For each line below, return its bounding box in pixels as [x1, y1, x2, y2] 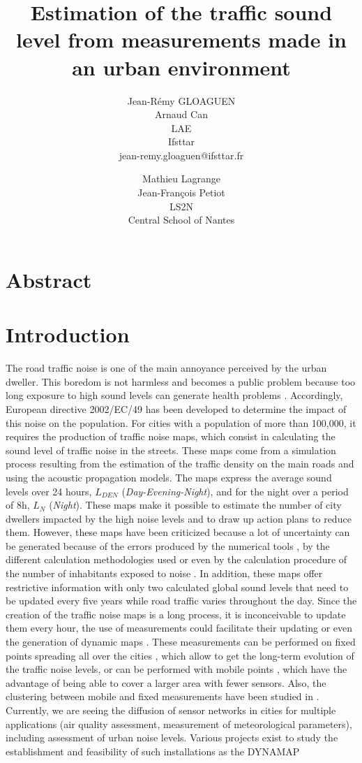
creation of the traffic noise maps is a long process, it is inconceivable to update [6, 606, 346, 621]
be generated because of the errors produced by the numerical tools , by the [6, 538, 330, 553]
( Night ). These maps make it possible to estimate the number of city [49, 497, 342, 512]
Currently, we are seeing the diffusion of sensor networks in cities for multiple [6, 703, 336, 717]
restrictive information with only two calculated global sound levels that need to [6, 579, 349, 594]
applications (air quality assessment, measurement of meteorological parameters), [6, 716, 352, 731]
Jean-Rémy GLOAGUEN [127, 93, 236, 108]
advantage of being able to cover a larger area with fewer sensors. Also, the [6, 675, 326, 690]
